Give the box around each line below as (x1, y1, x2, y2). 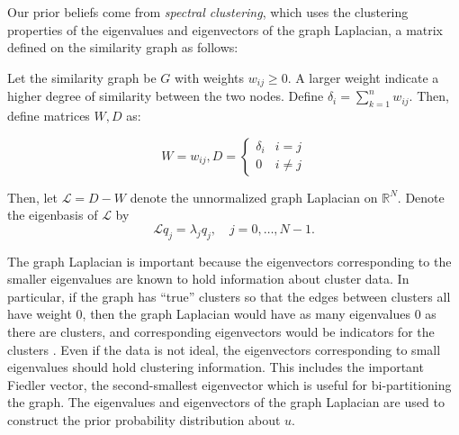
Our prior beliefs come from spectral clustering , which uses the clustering (7, 3, 409, 21)
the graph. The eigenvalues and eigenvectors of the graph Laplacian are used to (7, 393, 445, 412)
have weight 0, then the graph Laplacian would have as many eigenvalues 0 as (7, 304, 436, 323)
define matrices (7, 106, 90, 125)
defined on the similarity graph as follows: (7, 38, 238, 57)
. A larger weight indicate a (287, 68, 439, 86)
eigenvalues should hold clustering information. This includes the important (7, 358, 424, 376)
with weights (174, 68, 245, 86)
